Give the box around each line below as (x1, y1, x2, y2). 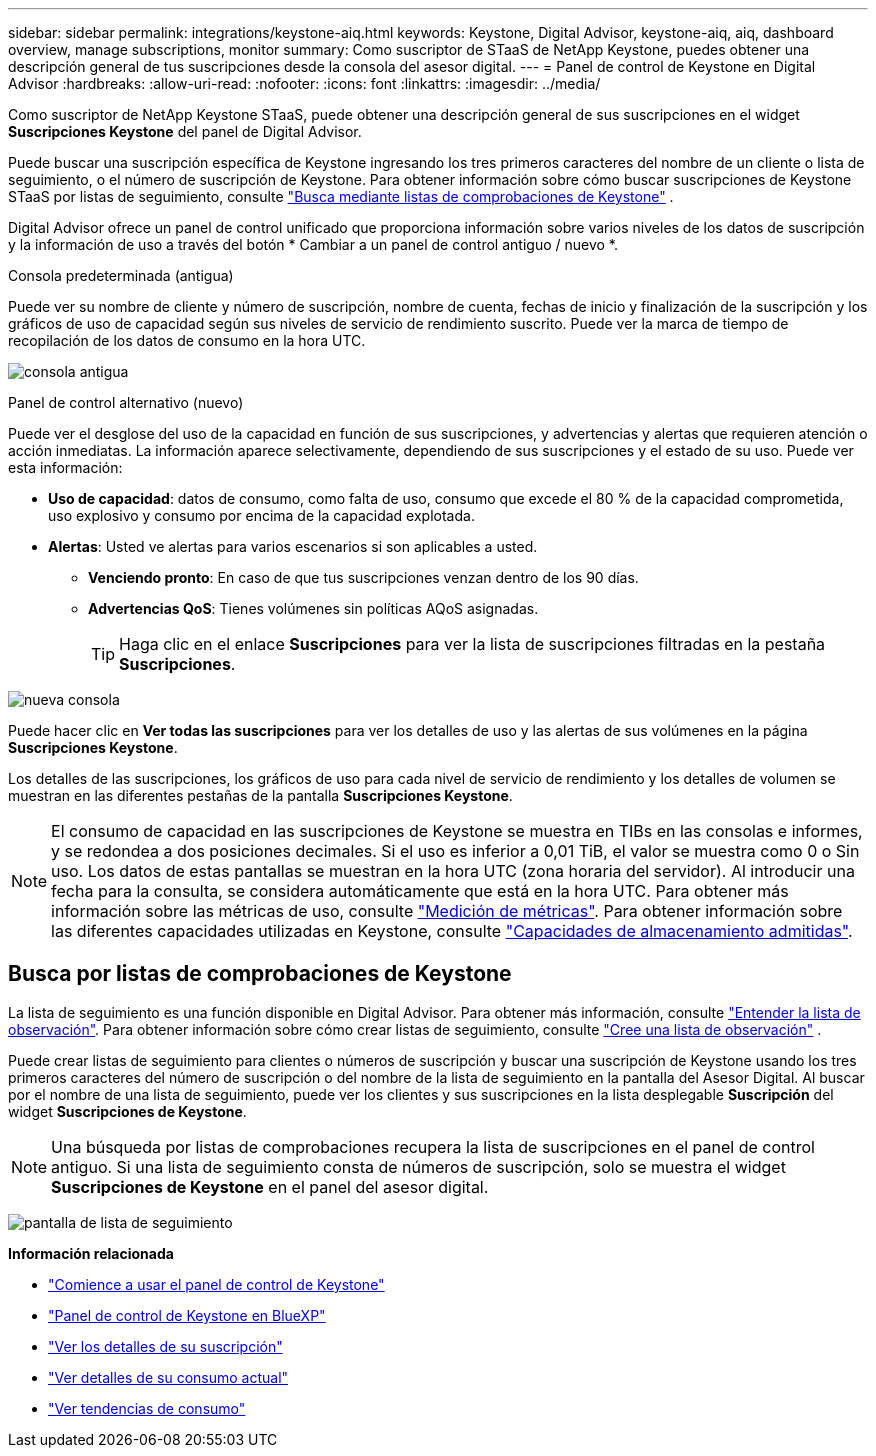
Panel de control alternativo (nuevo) (8, 394, 244, 411)
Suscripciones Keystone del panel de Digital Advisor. (8, 123, 362, 140)
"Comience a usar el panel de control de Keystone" (48, 1275, 385, 1293)
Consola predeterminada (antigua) (8, 267, 234, 284)
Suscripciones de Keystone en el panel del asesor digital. (51, 1176, 489, 1197)
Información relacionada (8, 1244, 174, 1262)
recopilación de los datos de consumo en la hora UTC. (8, 332, 366, 349)
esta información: (8, 459, 123, 476)
